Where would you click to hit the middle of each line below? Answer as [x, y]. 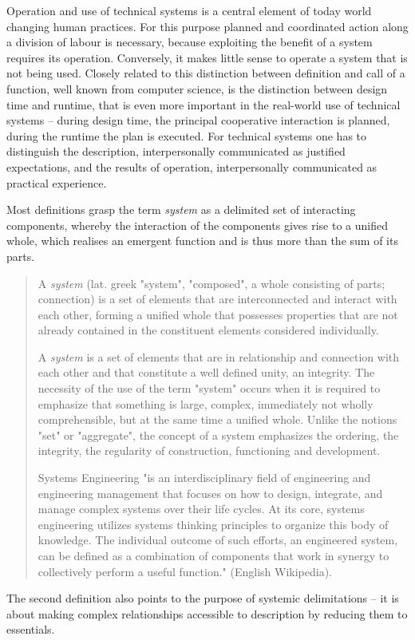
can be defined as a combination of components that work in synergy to [213, 555]
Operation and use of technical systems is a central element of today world [189, 10]
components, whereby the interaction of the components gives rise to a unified [197, 225]
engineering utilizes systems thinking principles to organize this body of [213, 524]
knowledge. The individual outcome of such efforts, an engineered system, [218, 540]
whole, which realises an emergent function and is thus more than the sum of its [202, 241]
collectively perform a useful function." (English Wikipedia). [185, 571]
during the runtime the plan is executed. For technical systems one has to [187, 135]
